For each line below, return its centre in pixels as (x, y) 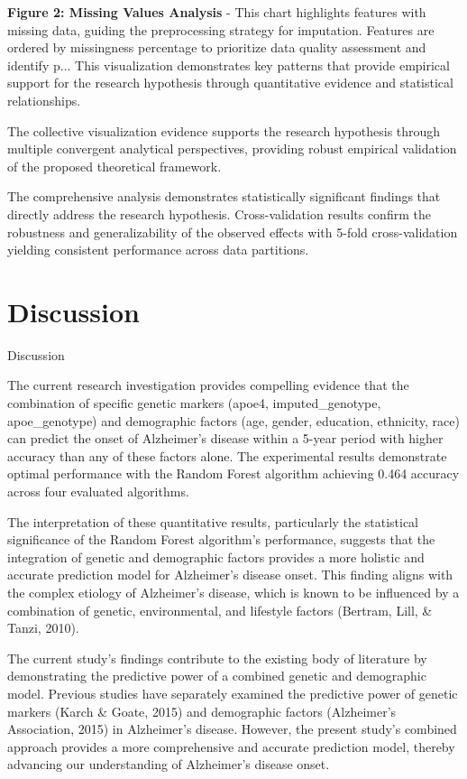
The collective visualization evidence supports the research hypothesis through (224, 130)
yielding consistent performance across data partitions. (158, 250)
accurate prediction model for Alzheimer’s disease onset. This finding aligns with (230, 575)
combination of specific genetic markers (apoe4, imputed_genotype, (194, 403)
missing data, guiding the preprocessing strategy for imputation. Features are (221, 29)
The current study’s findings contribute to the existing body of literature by (217, 658)
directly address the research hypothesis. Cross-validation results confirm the (219, 213)
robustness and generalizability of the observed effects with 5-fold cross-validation (233, 232)
